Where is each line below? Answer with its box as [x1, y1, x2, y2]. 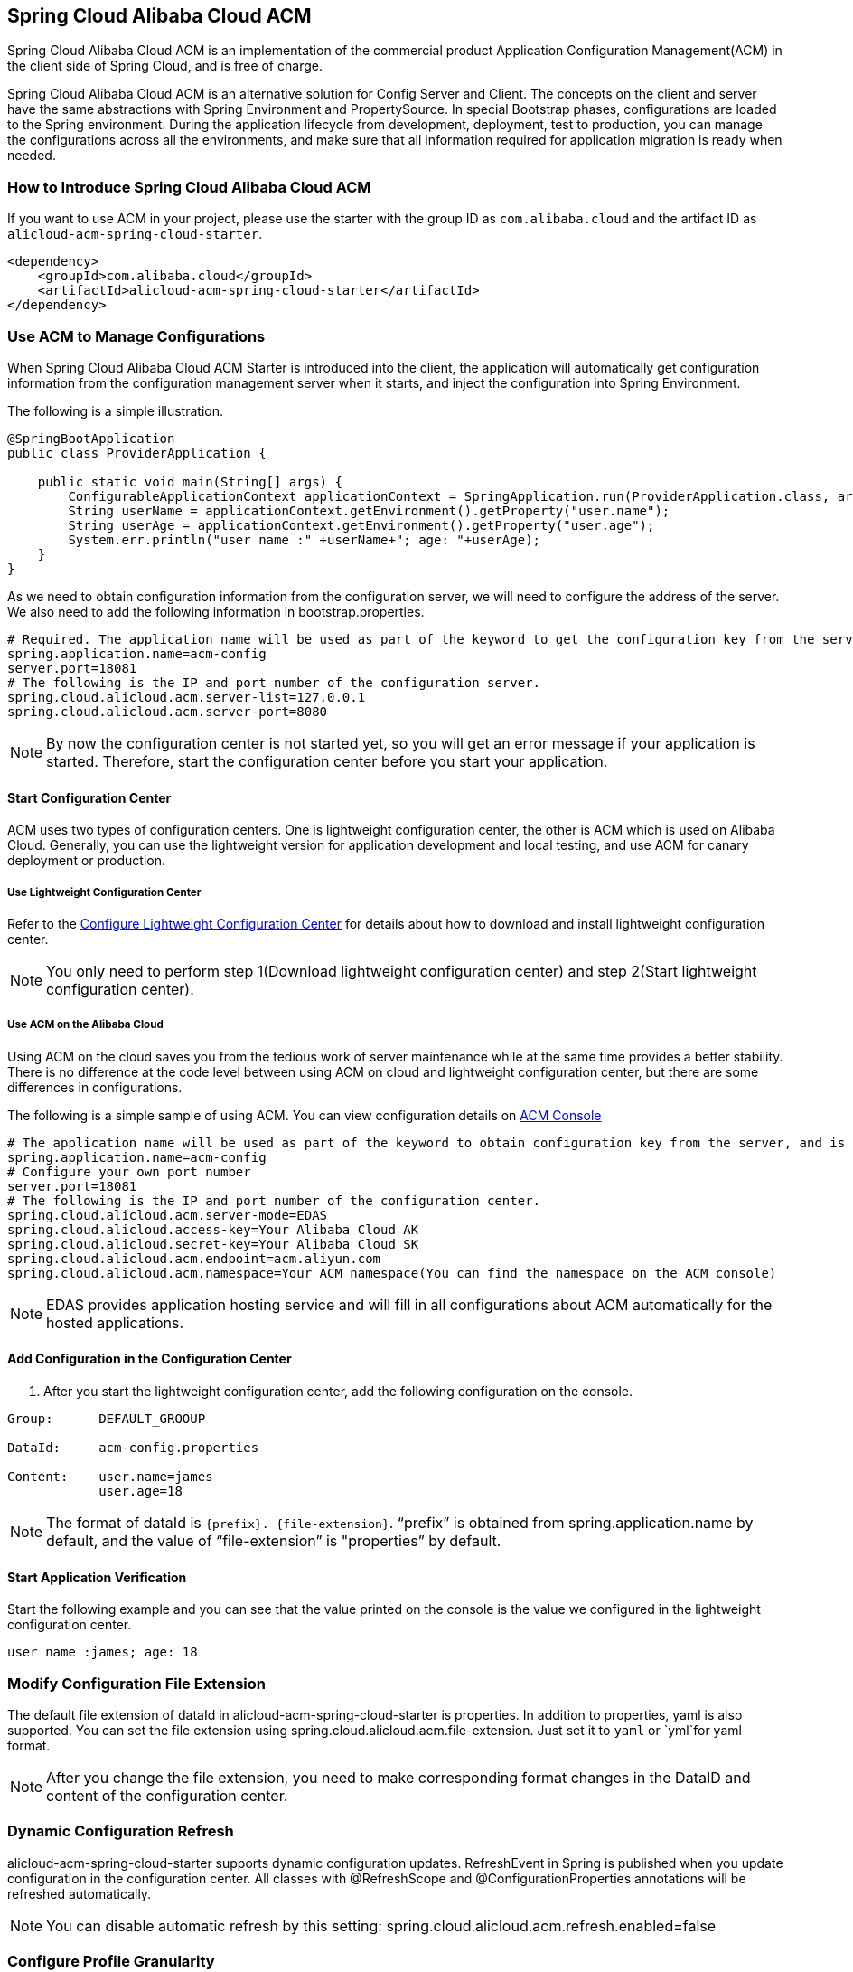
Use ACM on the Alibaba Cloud [7, 1018, 164, 1032]
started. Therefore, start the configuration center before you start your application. [46, 751, 608, 770]
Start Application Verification [7, 1569, 187, 1585]
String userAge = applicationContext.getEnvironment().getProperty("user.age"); [68, 517, 655, 533]
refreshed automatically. [7, 1885, 152, 1901]
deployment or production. [7, 853, 166, 869]
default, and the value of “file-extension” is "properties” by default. [46, 1531, 501, 1550]
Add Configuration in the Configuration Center [7, 1351, 292, 1367]
